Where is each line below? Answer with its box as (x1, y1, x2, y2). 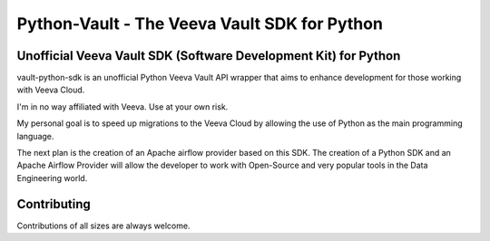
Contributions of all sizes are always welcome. (16, 220, 191, 231)
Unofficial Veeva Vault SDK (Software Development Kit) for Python (16, 48, 401, 63)
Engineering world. (16, 172, 88, 183)
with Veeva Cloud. (16, 84, 85, 95)
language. (16, 130, 54, 141)
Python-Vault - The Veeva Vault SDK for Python (16, 14, 383, 34)
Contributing (16, 196, 91, 212)
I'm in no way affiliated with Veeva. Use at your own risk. (16, 101, 229, 112)
